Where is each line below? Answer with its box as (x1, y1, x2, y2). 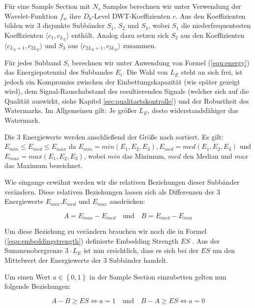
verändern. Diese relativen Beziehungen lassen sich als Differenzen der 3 (4, 186, 220, 196)
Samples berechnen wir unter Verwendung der (103, 1, 241, 11)
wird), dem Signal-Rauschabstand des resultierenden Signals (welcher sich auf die (4, 86, 249, 96)
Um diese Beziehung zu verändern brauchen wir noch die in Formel (4, 226, 207, 236)
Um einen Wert (4, 271, 51, 281)
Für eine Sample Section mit (4, 1, 90, 11)
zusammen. (123, 40, 156, 50)
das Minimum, (122, 150, 166, 161)
